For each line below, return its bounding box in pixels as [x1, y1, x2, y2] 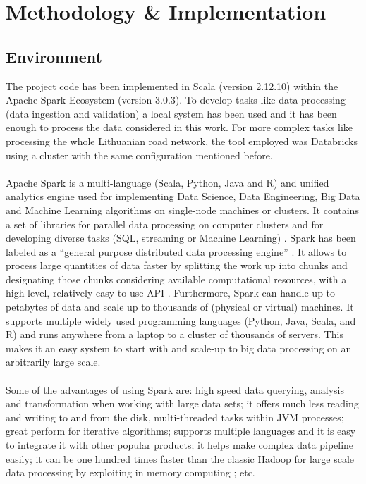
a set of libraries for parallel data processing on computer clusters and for [6, 216, 324, 231]
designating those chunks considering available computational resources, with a [6, 271, 347, 286]
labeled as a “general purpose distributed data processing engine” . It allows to [6, 244, 347, 259]
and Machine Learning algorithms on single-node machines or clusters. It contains [6, 202, 359, 217]
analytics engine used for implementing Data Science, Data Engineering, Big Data [6, 189, 360, 204]
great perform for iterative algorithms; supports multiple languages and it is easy [6, 423, 356, 438]
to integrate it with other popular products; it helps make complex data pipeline [6, 438, 354, 452]
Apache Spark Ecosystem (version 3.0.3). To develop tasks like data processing [6, 92, 346, 107]
